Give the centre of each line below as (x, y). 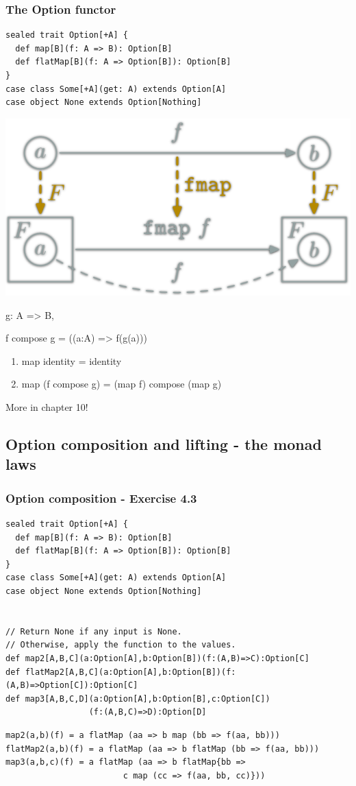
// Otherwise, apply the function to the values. (121, 645)
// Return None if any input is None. (94, 631)
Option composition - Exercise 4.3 (101, 498)
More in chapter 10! (47, 407)
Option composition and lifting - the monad (164, 444)
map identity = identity (72, 360)
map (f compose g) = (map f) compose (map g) (122, 384)
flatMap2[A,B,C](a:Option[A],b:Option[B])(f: (130, 672)
